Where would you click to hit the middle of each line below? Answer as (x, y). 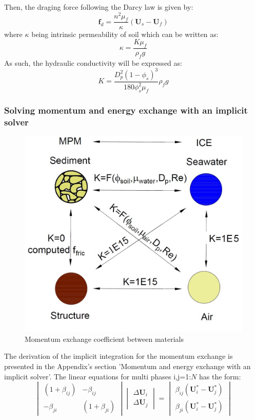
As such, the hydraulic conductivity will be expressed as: (93, 62)
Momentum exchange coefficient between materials (104, 339)
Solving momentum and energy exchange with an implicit (126, 110)
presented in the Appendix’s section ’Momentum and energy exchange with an (128, 366)
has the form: (220, 376)
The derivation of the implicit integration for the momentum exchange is (119, 356)
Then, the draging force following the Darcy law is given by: (99, 7)
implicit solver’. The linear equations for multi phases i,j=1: (98, 376)
